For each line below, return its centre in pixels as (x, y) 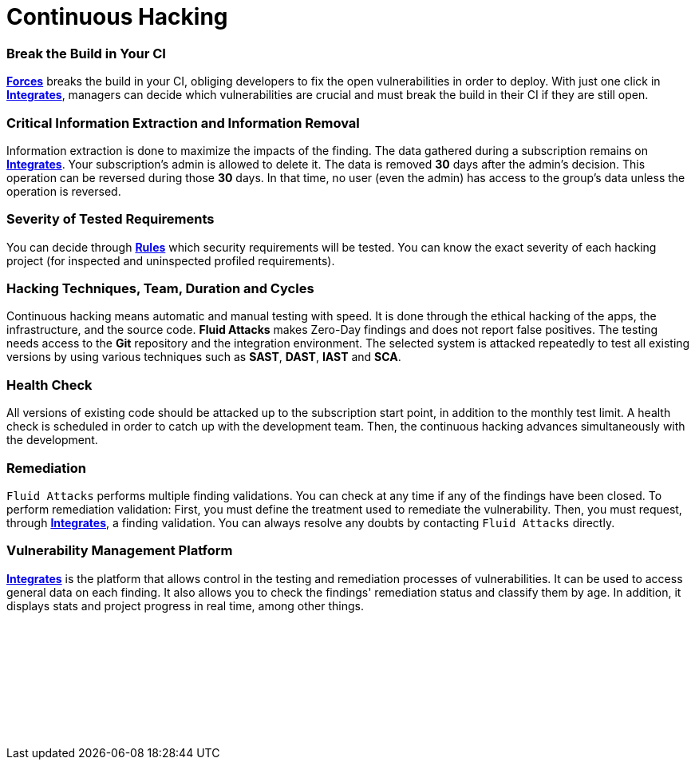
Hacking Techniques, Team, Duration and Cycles (160, 288)
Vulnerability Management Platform (120, 551)
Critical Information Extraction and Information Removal (183, 123)
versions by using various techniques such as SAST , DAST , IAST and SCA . (204, 357)
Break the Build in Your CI (86, 53)
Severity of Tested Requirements (111, 219)
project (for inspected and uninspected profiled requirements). (171, 260)
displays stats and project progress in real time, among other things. (186, 605)
